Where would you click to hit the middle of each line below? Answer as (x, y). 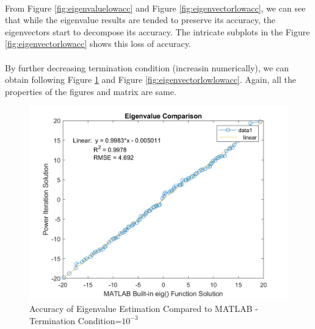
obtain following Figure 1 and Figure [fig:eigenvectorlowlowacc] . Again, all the (150, 80)
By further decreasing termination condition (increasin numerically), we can (147, 67)
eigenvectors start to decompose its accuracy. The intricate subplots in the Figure (157, 31)
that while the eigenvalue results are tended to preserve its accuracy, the (140, 20)
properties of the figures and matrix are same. (91, 91)
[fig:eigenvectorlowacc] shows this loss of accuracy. (98, 44)
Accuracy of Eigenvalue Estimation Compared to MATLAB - (144, 308)
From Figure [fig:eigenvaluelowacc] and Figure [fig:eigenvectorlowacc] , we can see (155, 8)
